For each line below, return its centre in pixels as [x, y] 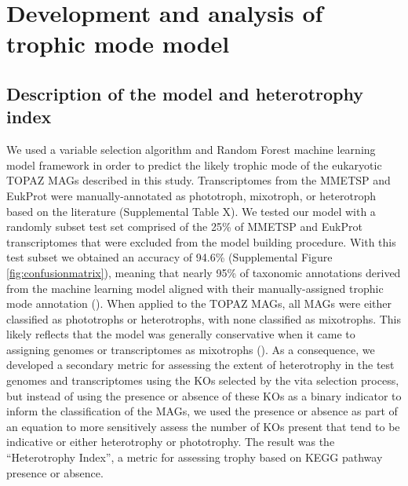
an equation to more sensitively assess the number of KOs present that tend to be [203, 426]
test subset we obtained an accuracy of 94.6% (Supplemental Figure [169, 257]
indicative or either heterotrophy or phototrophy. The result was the [171, 442]
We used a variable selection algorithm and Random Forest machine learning [191, 150]
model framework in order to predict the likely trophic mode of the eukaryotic [194, 164]
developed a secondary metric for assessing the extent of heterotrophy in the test [200, 365]
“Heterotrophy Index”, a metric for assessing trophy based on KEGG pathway [195, 457]
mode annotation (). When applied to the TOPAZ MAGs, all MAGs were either [199, 303]
